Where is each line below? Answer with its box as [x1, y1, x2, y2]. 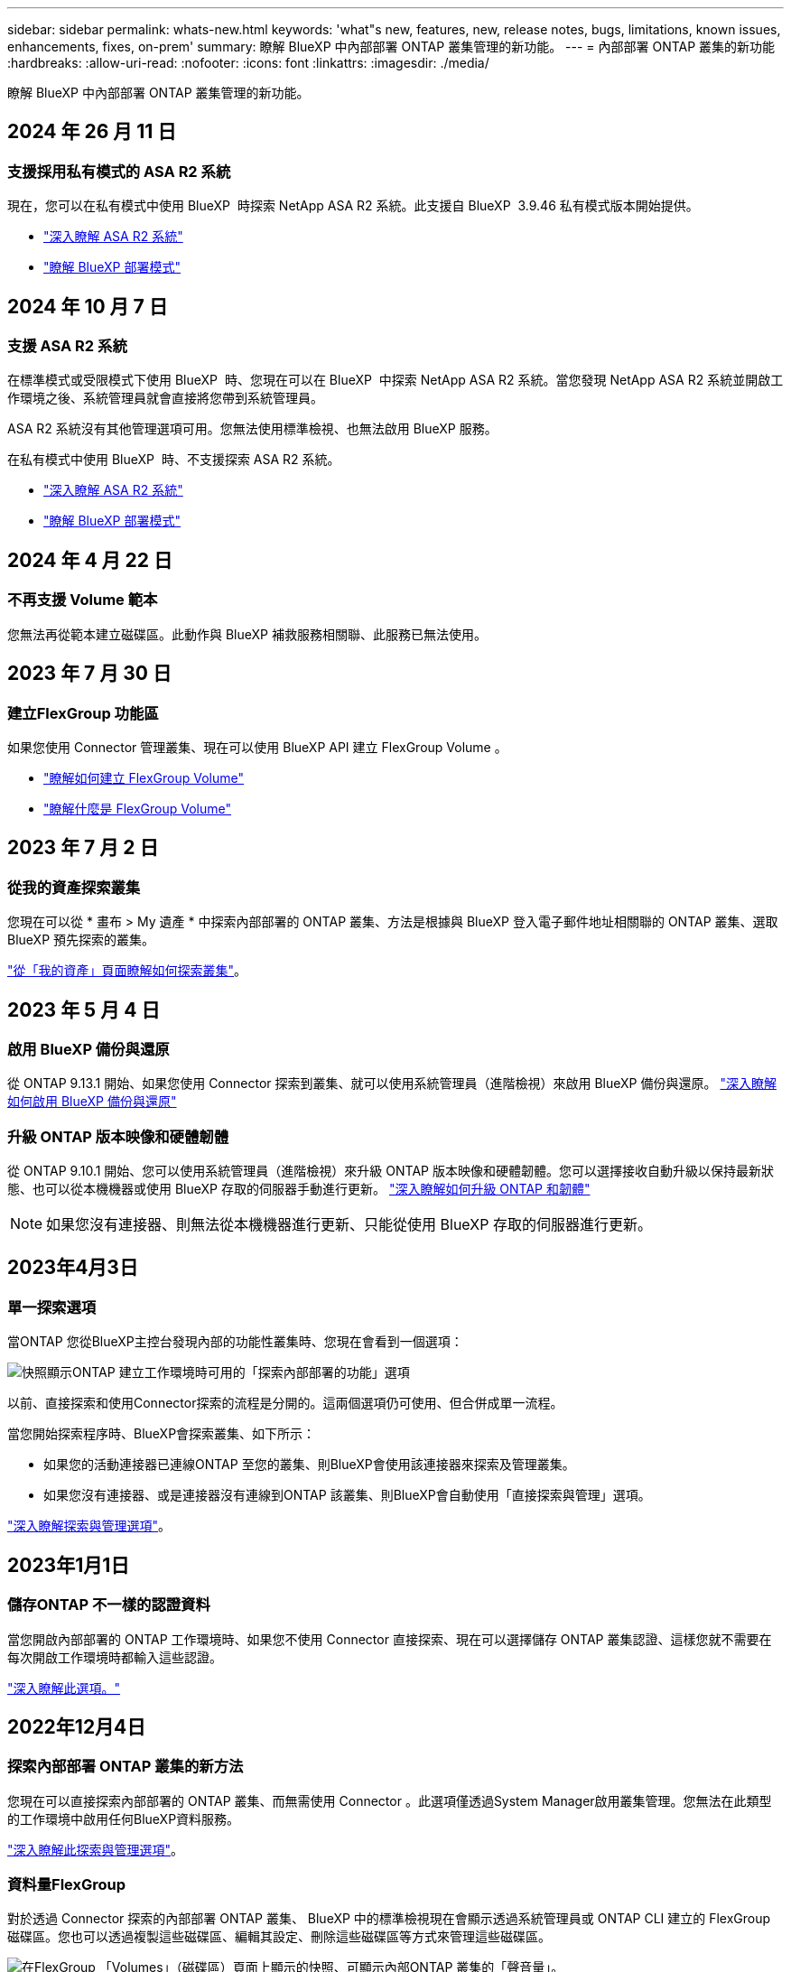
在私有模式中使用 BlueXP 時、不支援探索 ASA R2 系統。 [7, 451, 340, 468]
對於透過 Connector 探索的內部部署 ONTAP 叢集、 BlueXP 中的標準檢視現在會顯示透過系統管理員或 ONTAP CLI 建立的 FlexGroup [7, 1911, 771, 1927]
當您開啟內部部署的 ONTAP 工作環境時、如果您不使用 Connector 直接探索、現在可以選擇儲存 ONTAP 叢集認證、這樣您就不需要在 [7, 1631, 772, 1647]
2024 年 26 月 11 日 [7, 120, 177, 144]
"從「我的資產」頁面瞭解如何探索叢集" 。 [7, 963, 247, 979]
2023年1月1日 [7, 1553, 130, 1577]
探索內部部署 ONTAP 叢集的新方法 [7, 1757, 244, 1776]
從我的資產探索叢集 [7, 878, 141, 897]
